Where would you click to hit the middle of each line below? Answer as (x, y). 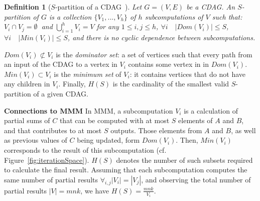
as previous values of (36, 140)
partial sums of (27, 120)
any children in (27, 84)
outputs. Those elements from (156, 130)
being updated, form (108, 140)
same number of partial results (51, 179)
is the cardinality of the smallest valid (171, 84)
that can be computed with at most (114, 120)
